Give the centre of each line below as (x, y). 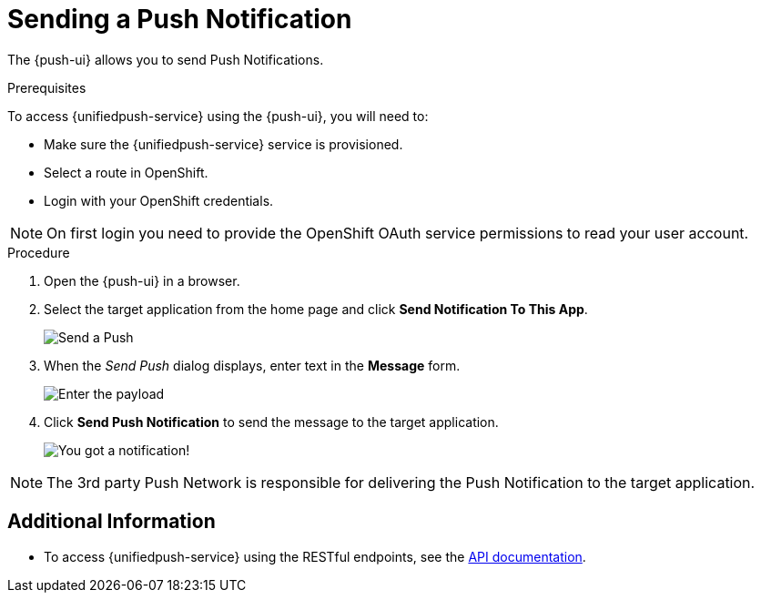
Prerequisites (47, 87)
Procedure (39, 252)
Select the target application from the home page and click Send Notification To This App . (316, 309)
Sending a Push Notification (180, 19)
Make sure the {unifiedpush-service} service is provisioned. (223, 144)
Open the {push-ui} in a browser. (142, 280)
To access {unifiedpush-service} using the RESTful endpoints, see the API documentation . (315, 556)
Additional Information (112, 522)
